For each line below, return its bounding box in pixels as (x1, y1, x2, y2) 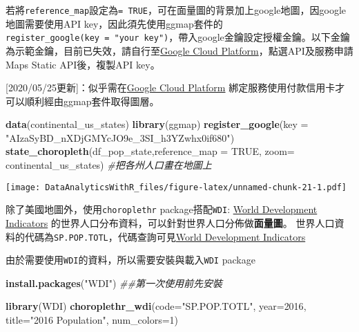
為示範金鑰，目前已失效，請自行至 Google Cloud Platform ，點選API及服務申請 (6, 43, 353, 57)
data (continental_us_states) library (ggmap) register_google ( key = (6, 117, 309, 131)
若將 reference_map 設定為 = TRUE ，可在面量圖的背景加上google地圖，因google (6, 3, 347, 17)
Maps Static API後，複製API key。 (6, 57, 160, 71)
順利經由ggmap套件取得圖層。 (24, 93, 159, 108)
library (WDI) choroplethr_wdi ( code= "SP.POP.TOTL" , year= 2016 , (6, 299, 307, 313)
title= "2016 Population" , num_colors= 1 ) (6, 313, 179, 327)
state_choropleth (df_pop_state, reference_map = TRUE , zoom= (6, 144, 295, 158)
